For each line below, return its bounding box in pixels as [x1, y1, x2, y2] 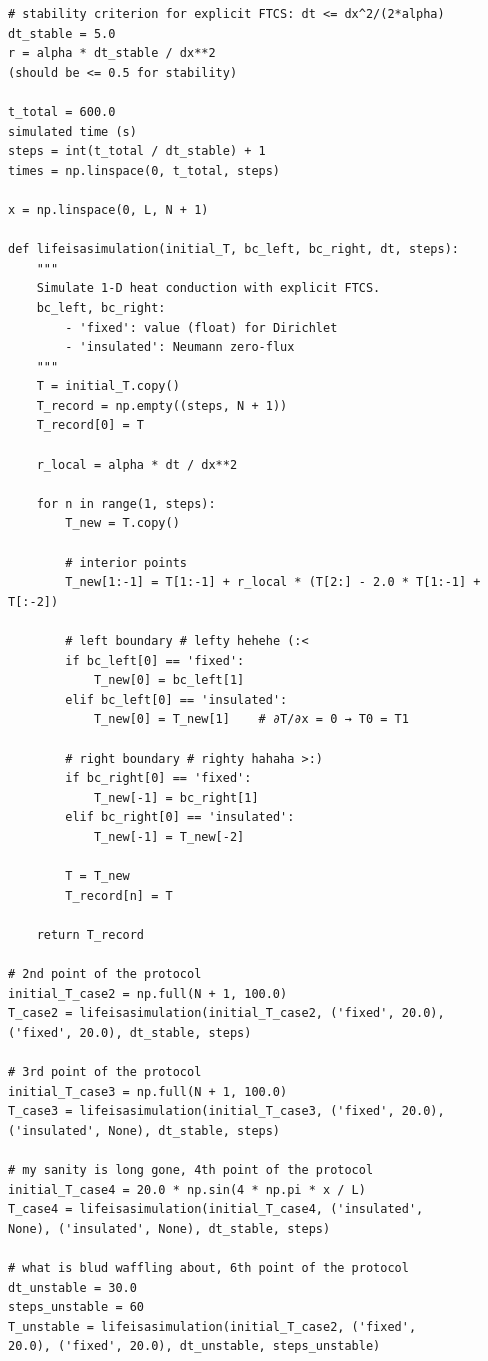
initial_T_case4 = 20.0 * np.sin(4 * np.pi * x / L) [8, 1182, 366, 1197]
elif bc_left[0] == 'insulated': [65, 692, 288, 707]
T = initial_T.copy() [36, 379, 180, 394]
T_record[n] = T [65, 888, 173, 903]
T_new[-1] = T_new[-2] [93, 829, 245, 844]
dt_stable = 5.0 [8, 26, 116, 41]
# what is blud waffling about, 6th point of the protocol [8, 1261, 409, 1275]
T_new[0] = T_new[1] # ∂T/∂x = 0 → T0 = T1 [93, 712, 409, 727]
